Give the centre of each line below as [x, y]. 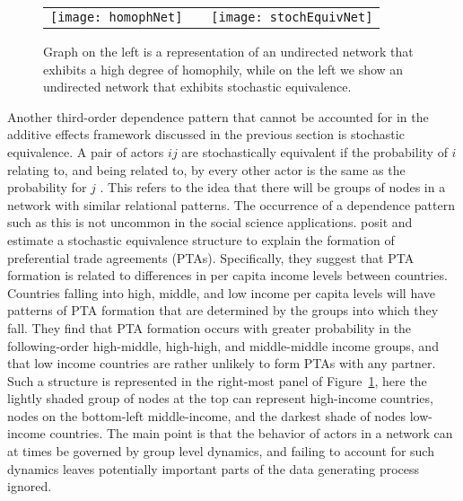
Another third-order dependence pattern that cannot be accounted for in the [218, 116]
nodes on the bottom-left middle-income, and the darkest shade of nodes [207, 415]
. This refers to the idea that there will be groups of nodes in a [273, 187]
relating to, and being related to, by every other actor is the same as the [206, 169]
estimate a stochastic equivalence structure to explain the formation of [201, 239]
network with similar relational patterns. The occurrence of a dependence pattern [231, 204]
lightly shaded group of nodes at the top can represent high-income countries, [220, 398]
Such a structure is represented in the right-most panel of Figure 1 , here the [217, 380]
